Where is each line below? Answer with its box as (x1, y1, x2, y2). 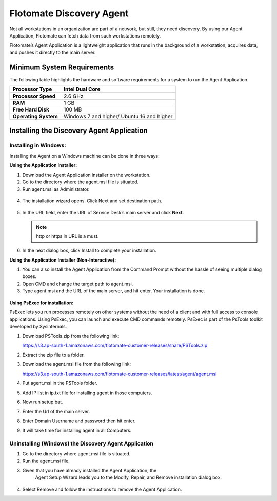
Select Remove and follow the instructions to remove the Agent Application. (22, 486, 182, 492)
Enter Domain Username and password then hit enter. (22, 418, 136, 424)
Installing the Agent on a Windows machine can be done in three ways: (9, 153, 160, 159)
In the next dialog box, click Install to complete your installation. (22, 247, 156, 254)
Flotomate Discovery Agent (9, 8, 129, 19)
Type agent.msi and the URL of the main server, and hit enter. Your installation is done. (22, 288, 205, 294)
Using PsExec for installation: (9, 300, 74, 306)
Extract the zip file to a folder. (22, 351, 85, 358)
